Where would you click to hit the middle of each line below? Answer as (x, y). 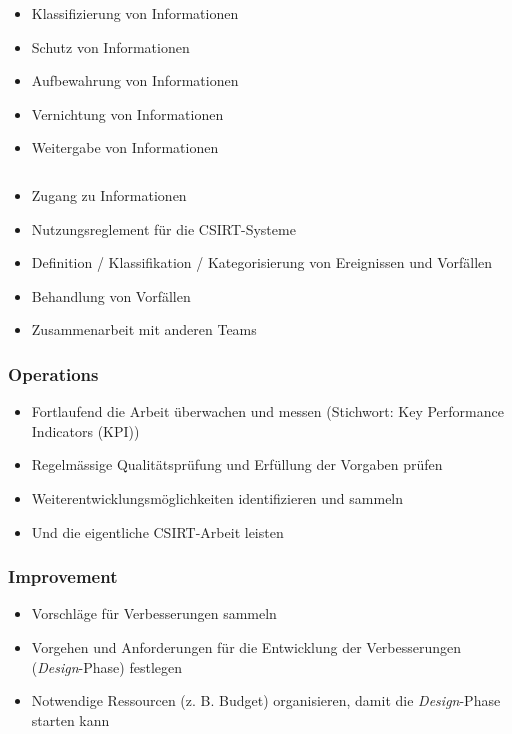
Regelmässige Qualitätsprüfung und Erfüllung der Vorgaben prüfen (237, 464)
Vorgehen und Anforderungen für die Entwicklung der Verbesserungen (246, 646)
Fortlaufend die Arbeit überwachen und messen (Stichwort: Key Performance (267, 411)
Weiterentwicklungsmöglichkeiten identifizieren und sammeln (217, 497)
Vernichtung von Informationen (127, 113)
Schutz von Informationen (110, 46)
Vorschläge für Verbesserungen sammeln (154, 613)
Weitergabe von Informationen (125, 147)
